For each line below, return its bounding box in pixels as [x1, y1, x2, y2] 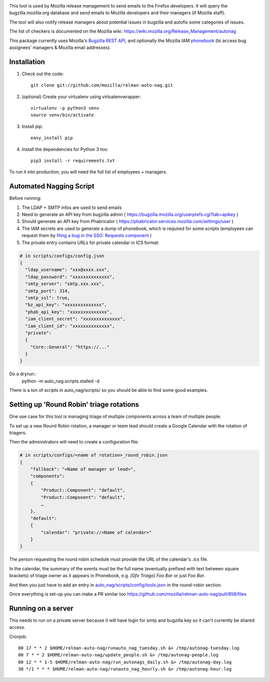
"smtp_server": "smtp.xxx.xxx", [25, 281, 104, 287]
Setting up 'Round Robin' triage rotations [9, 400, 139, 409]
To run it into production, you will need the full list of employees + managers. [9, 169, 167, 175]
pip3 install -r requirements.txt [30, 158, 115, 163]
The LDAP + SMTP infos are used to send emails [21, 204, 122, 210]
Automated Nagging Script [9, 182, 94, 190]
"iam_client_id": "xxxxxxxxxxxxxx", [25, 323, 115, 329]
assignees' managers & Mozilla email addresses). [9, 44, 111, 50]
